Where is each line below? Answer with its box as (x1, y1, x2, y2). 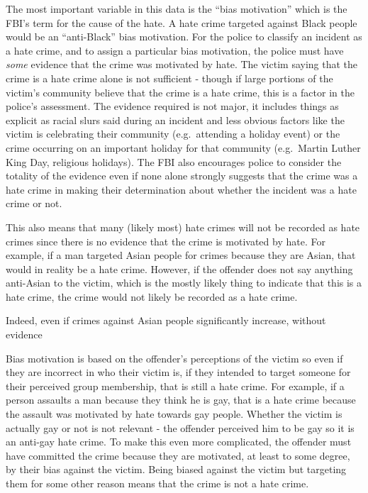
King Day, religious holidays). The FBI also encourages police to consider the (6, 154, 342, 169)
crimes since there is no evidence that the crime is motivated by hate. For (6, 233, 325, 248)
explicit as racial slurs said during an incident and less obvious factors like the (6, 112, 345, 127)
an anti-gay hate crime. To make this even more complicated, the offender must (6, 434, 352, 449)
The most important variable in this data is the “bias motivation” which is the (6, 1, 347, 16)
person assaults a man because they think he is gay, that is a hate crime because (6, 392, 356, 407)
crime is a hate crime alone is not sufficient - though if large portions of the (6, 70, 333, 85)
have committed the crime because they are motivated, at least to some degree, (6, 448, 350, 462)
